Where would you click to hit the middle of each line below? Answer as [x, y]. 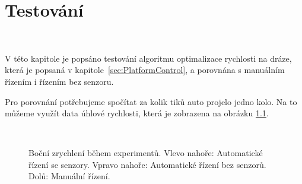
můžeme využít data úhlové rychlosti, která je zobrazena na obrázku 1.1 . [137, 113]
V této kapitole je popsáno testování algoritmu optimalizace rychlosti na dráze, [148, 58]
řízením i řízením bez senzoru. [59, 81]
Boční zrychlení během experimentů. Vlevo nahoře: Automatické [146, 153]
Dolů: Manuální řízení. [69, 176]
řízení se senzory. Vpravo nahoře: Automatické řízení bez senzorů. [147, 164]
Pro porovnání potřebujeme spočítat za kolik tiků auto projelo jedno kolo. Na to [151, 101]
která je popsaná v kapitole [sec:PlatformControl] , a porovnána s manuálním [145, 70]
